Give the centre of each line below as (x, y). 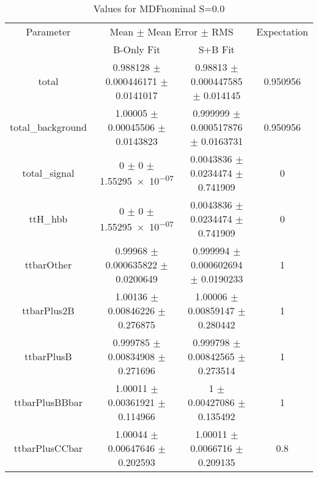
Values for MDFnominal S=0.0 (159, 8)
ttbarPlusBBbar (48, 402)
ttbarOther (48, 264)
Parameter (48, 31)
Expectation (282, 31)
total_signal (48, 173)
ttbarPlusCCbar (48, 448)
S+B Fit (216, 49)
